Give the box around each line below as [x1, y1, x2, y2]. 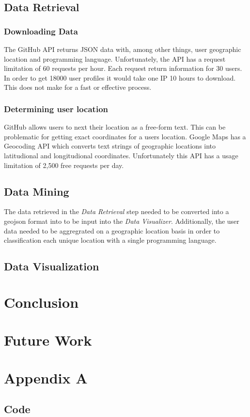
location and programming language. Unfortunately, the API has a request [4, 53, 226, 64]
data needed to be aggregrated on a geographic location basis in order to [4, 225, 220, 235]
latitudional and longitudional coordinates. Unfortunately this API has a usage [4, 150, 238, 160]
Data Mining [4, 183, 69, 199]
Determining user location [4, 102, 108, 115]
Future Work [4, 330, 92, 350]
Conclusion [4, 292, 79, 312]
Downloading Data [4, 25, 78, 37]
